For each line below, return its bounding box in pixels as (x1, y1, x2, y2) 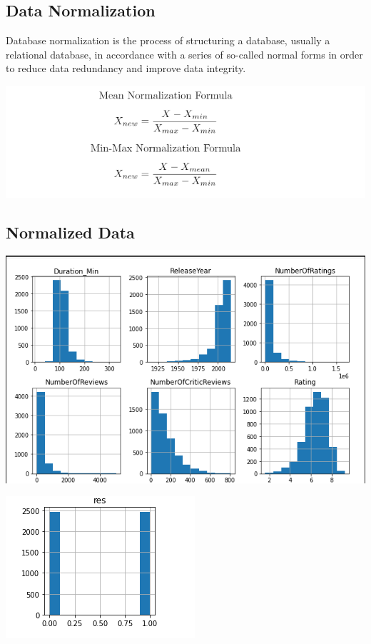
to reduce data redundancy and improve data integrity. (6, 61, 246, 76)
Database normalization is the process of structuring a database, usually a (6, 33, 330, 48)
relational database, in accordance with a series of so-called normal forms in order (6, 46, 363, 61)
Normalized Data (6, 221, 135, 243)
